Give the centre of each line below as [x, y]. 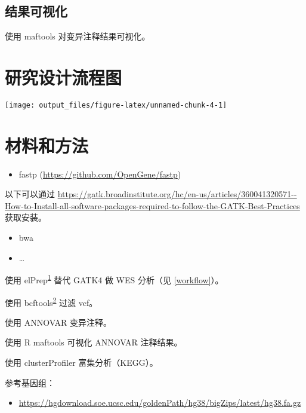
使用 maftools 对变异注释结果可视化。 [78, 36]
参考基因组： [30, 382]
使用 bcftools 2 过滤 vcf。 [51, 301]
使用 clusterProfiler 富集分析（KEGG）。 [81, 362]
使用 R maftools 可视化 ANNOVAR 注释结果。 [94, 342]
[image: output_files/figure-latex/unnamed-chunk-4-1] [116, 105]
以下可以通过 [30, 194]
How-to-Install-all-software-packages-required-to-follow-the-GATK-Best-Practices [152, 205]
